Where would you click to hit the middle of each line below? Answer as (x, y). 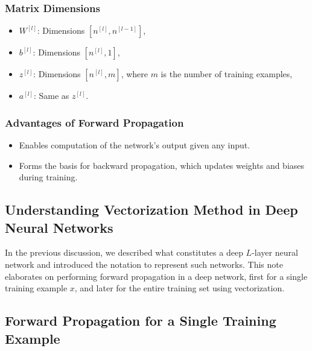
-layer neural (275, 252)
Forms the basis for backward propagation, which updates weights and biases (162, 165)
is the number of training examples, (227, 74)
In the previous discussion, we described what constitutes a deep (124, 252)
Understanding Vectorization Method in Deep (151, 210)
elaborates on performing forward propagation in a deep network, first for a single (156, 276)
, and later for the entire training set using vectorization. (180, 288)
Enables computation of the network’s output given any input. (135, 145)
